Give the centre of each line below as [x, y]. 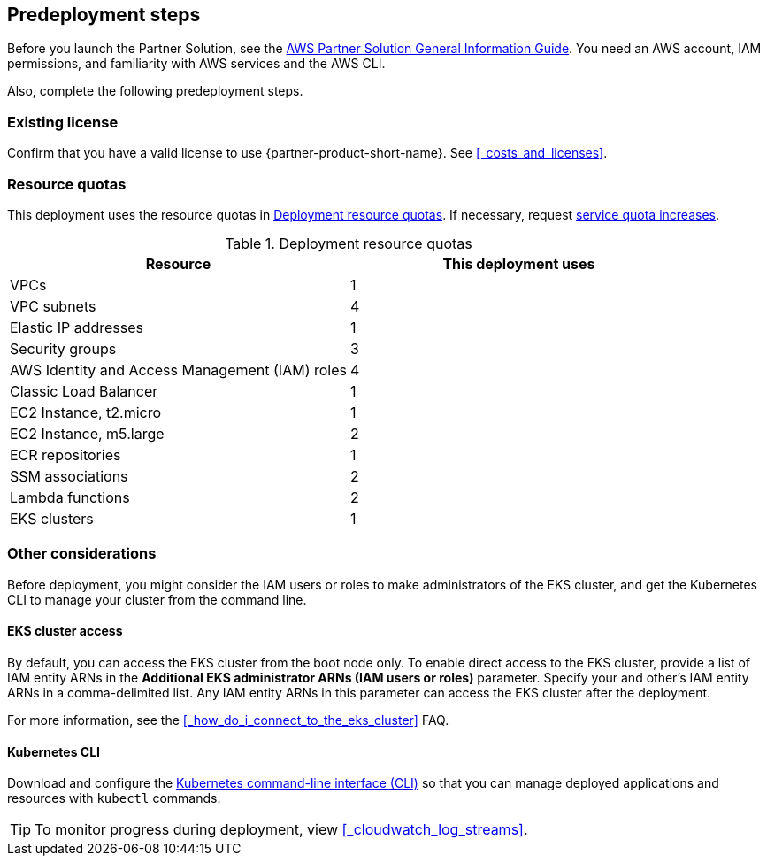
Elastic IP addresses [77, 327]
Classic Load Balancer [84, 391]
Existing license [63, 122]
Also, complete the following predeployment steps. [155, 91]
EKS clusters [52, 518]
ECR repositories [65, 455]
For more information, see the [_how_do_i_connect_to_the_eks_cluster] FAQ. [228, 720]
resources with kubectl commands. [114, 798]
